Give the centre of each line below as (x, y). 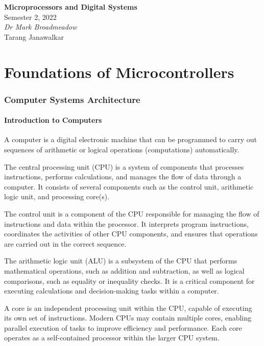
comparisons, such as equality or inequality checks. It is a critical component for (129, 281)
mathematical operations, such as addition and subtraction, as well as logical (124, 270)
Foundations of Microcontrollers (119, 72)
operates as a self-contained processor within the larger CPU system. (112, 338)
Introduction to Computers (53, 120)
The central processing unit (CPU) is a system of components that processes (124, 166)
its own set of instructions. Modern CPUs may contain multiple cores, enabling (128, 318)
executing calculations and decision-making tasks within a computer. (112, 291)
